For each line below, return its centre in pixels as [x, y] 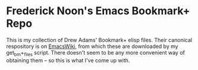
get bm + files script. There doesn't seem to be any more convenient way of [96, 53]
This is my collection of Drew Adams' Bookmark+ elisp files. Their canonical [99, 40]
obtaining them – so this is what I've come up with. [68, 60]
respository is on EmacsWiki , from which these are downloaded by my [92, 46]
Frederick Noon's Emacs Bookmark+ [98, 11]
